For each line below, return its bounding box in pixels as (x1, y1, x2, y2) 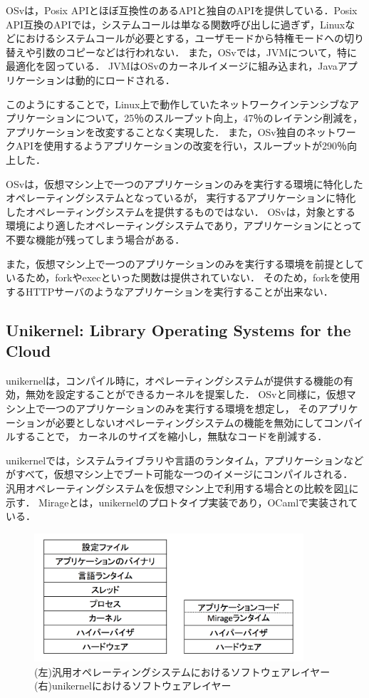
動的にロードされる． (75, 72, 175, 87)
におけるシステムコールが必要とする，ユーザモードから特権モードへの (15, 31, 344, 46)
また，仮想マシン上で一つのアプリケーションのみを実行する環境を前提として (6, 256, 365, 271)
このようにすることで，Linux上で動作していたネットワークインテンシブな (6, 96, 349, 111)
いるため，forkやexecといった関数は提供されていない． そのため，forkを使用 (6, 270, 360, 285)
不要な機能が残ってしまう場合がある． (6, 231, 185, 246)
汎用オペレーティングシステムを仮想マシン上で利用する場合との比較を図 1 (6, 481, 349, 496)
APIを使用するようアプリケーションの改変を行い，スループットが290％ (15, 138, 347, 153)
